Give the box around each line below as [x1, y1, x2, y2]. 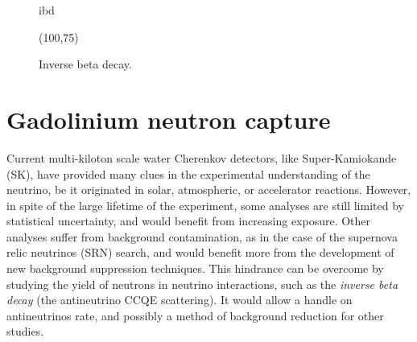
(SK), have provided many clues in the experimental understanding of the [6, 165, 370, 182]
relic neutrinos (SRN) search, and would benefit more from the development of [6, 244, 394, 261]
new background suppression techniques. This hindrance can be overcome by [6, 260, 384, 277]
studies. [6, 323, 44, 340]
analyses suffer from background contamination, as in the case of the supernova [6, 228, 398, 245]
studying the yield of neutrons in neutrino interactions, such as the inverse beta [6, 275, 398, 292]
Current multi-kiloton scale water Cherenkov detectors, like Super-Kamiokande [6, 149, 397, 166]
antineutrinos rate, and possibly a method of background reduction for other [6, 307, 384, 323]
